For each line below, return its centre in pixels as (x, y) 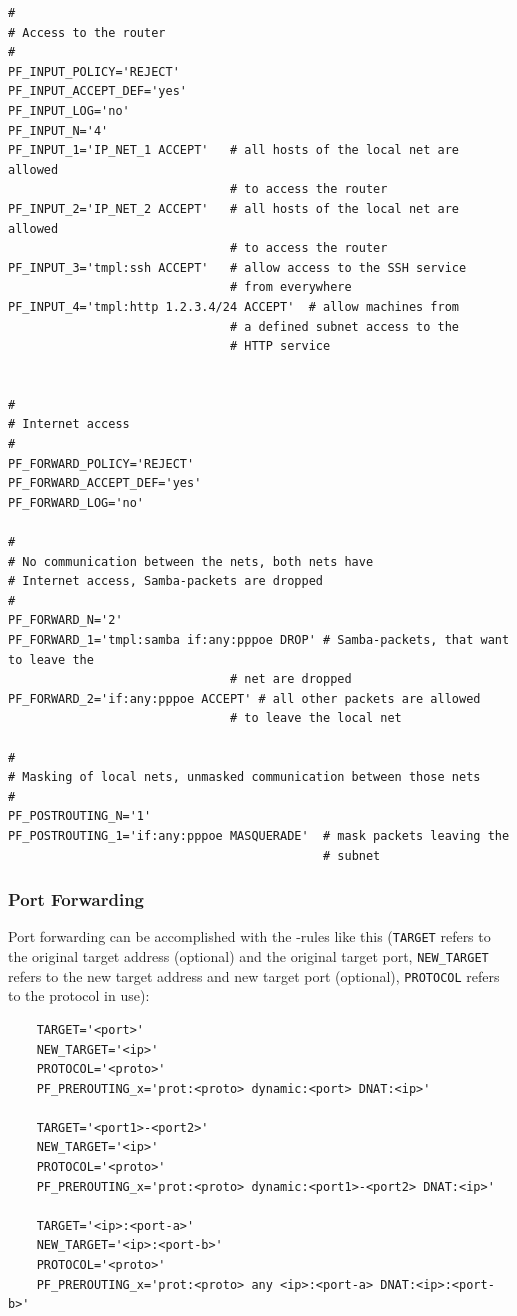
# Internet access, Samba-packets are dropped (165, 581)
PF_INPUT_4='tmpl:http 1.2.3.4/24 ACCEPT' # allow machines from (234, 306)
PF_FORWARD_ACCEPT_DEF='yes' (105, 483)
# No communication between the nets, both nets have (191, 561)
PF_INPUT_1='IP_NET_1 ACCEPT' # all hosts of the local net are (234, 150)
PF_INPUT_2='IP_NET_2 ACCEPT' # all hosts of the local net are (234, 208)
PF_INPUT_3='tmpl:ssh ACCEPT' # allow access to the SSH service (237, 267)
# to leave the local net (315, 718)
